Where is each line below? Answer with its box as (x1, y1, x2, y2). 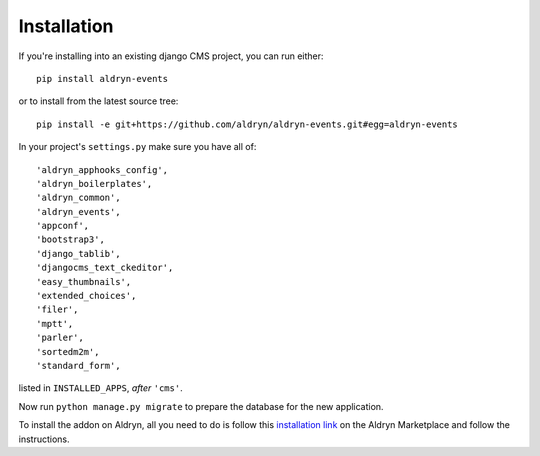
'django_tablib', (36, 248, 121, 259)
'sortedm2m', (36, 346, 100, 357)
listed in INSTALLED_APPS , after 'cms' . (18, 382, 184, 394)
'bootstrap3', (36, 234, 105, 245)
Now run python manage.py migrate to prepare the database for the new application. (18, 400, 384, 412)
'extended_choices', (36, 290, 137, 302)
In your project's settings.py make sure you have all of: (18, 141, 257, 153)
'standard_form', (36, 360, 121, 371)
